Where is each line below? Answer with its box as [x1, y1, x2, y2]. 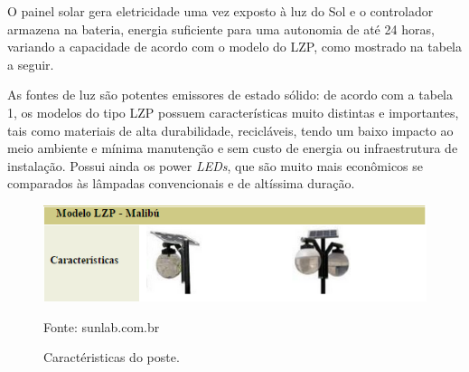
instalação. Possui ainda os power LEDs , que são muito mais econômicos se [7, 156, 424, 175]
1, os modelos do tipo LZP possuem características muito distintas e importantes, [7, 102, 459, 121]
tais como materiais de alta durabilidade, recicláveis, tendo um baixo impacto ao [7, 120, 454, 139]
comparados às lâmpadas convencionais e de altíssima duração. [7, 174, 355, 193]
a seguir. [7, 54, 54, 73]
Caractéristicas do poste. [43, 348, 180, 367]
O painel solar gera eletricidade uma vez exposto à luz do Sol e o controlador [7, 2, 434, 20]
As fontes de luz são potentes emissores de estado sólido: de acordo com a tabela [7, 85, 454, 104]
